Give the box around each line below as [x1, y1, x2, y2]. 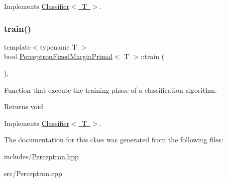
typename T [40, 41, 77, 52]
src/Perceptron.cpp [4, 168, 62, 178]
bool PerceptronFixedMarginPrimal [4, 51, 113, 61]
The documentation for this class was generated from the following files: [4, 134, 224, 145]
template [4, 41, 31, 52]
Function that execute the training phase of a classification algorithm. [4, 84, 217, 95]
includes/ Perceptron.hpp [4, 151, 79, 161]
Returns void [4, 101, 43, 112]
